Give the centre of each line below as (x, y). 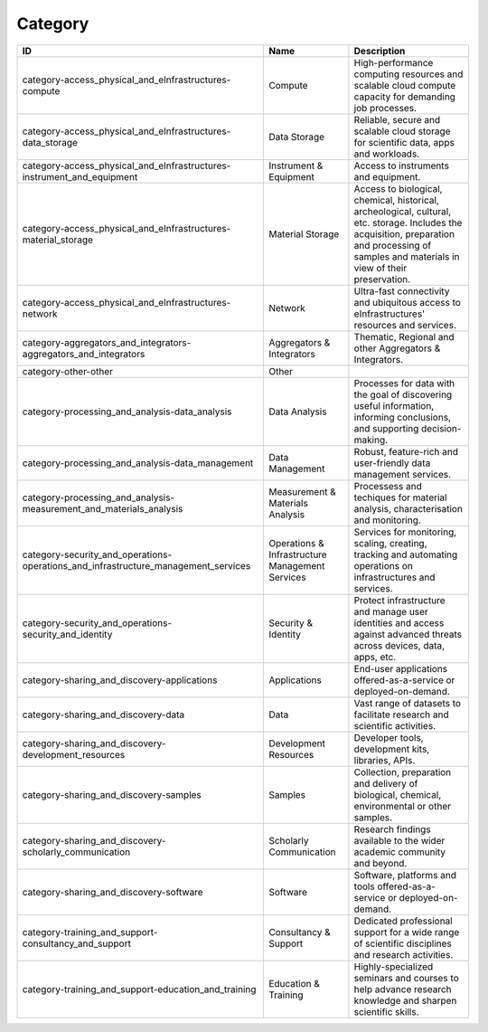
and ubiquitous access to (407, 302)
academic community (400, 852)
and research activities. (404, 954)
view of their (380, 268)
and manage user (391, 611)
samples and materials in (407, 256)
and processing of (393, 245)
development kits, (392, 749)
